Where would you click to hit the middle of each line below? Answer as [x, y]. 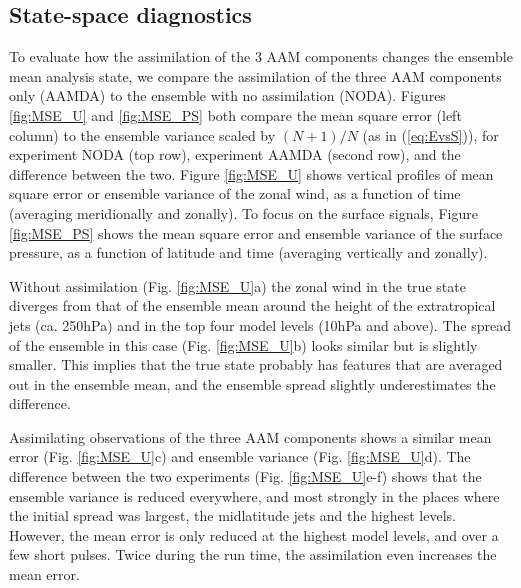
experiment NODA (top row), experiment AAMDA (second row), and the [235, 154]
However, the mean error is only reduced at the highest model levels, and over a [254, 534]
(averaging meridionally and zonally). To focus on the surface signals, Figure [243, 212]
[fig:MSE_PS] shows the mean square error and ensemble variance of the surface [256, 232]
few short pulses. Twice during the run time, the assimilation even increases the [253, 554]
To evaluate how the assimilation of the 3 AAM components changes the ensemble [261, 56]
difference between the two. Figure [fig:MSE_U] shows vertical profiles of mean [251, 173]
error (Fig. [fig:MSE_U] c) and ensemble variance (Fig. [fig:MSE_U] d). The [240, 456]
